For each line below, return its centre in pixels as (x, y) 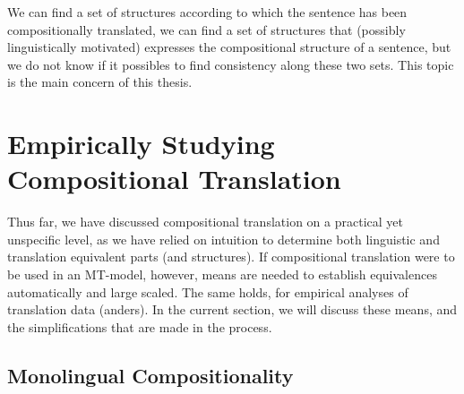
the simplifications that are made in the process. (140, 326)
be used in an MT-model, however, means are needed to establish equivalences (222, 274)
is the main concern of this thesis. (100, 82)
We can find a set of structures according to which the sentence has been (207, 12)
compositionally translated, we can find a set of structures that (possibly (206, 29)
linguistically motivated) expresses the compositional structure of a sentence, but (229, 47)
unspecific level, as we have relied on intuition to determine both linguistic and (223, 239)
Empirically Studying (141, 144)
